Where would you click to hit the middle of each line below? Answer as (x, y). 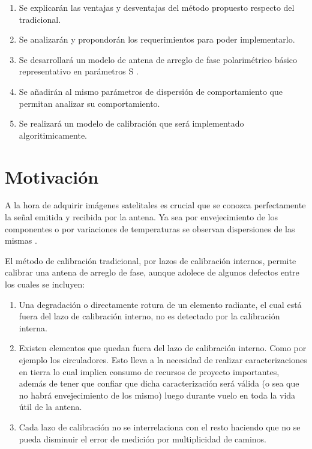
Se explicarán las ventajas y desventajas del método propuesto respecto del (157, 7)
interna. (33, 327)
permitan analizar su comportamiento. (89, 103)
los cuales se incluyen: (45, 284)
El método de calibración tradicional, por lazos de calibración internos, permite (151, 260)
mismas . (21, 240)
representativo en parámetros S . (79, 71)
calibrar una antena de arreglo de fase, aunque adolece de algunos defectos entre (152, 272)
